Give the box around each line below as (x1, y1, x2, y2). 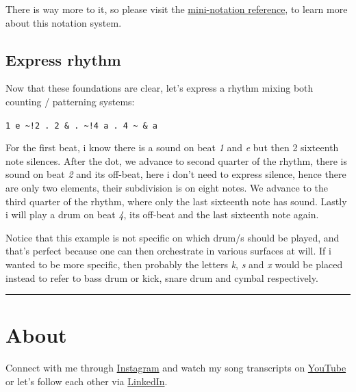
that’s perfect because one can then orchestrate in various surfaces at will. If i (5, 244, 331, 258)
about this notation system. (5, 15, 122, 29)
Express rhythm (5, 49, 121, 70)
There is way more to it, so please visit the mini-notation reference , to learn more (5, 2, 348, 16)
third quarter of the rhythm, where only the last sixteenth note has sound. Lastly (5, 194, 347, 208)
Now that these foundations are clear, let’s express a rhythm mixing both (5, 81, 314, 95)
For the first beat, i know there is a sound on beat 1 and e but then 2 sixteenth (5, 140, 339, 155)
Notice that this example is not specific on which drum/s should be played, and (5, 230, 340, 244)
